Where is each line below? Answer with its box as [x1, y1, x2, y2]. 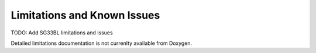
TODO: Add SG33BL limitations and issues [11, 29, 114, 36]
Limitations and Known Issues [11, 9, 160, 22]
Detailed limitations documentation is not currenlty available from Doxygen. [11, 40, 193, 47]
